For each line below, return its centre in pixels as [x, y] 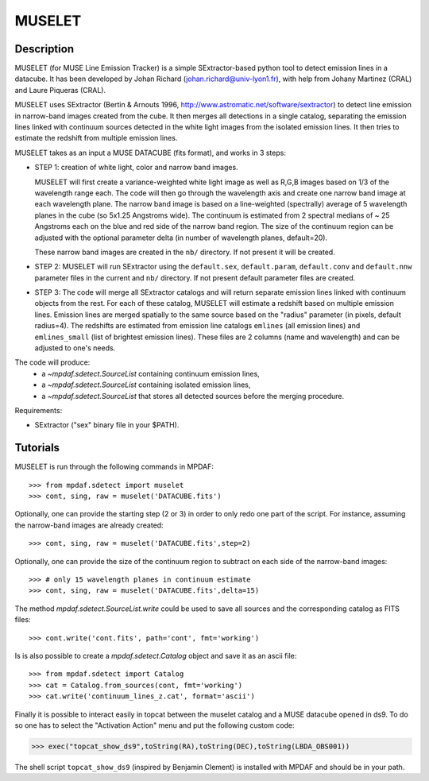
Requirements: [39, 410]
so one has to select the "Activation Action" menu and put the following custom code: [155, 725]
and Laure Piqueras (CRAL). [60, 90]
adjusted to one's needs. [75, 348]
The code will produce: [52, 362]
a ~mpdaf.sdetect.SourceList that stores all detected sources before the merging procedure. [193, 396]
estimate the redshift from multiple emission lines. [96, 138]
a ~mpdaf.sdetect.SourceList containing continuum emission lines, [151, 373]
